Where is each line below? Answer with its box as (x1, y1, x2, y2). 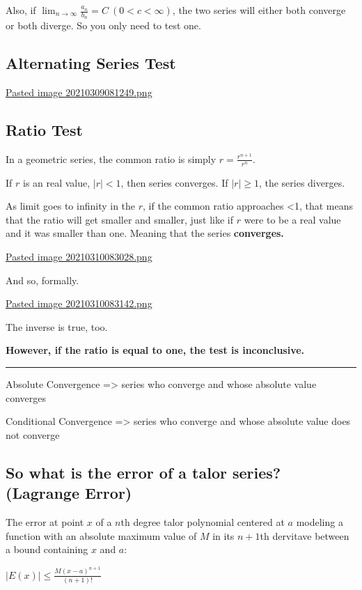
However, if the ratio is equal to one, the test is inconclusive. (6, 343, 305, 357)
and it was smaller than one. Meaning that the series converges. (6, 226, 284, 240)
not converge (6, 427, 60, 442)
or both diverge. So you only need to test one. (6, 18, 201, 33)
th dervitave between (260, 528, 349, 543)
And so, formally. (6, 272, 79, 287)
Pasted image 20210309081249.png (6, 85, 152, 100)
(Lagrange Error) (6, 482, 132, 504)
